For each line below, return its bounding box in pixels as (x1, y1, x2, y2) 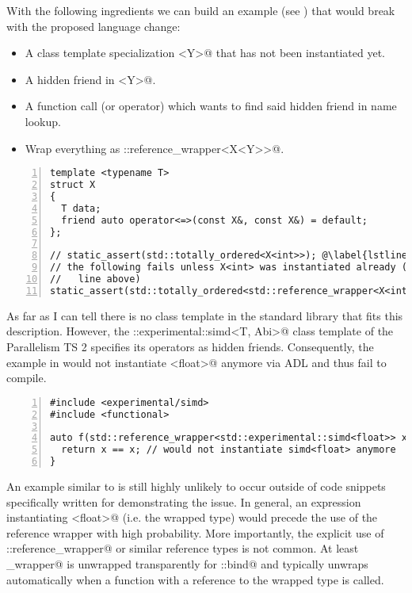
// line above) (50, 274, 141, 285)
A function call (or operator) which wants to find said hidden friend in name (25, 98, 397, 114)
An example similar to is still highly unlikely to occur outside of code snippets (6, 478, 386, 494)
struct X (50, 179, 96, 191)
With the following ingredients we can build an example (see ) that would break (6, 2, 395, 18)
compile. (6, 369, 47, 386)
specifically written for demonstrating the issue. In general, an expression (6, 493, 361, 510)
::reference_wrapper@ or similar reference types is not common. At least (6, 540, 359, 557)
